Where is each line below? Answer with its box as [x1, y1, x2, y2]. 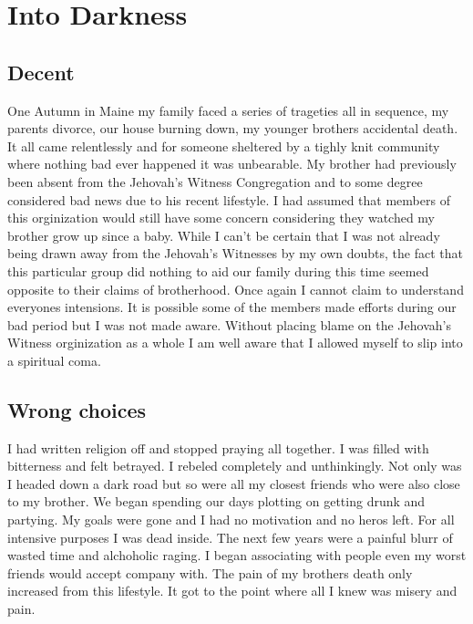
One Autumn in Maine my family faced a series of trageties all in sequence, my [7, 100, 449, 120]
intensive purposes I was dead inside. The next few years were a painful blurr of [7, 527, 453, 546]
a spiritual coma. [7, 350, 101, 369]
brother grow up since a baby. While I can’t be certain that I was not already [7, 225, 440, 244]
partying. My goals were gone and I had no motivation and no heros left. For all [7, 510, 455, 529]
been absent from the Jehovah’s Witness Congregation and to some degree [7, 172, 423, 191]
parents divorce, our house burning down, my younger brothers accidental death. [7, 119, 458, 138]
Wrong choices [7, 395, 147, 423]
